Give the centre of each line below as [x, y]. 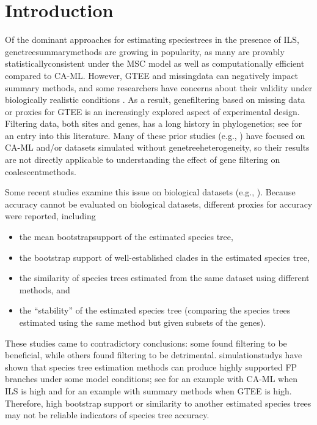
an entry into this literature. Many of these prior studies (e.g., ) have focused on [155, 135]
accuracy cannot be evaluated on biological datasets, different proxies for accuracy [159, 204]
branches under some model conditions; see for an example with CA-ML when [151, 379]
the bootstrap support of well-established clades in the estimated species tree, [164, 257]
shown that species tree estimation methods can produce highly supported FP [151, 367]
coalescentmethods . [41, 171]
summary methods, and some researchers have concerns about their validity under [159, 87]
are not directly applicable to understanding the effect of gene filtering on [143, 160]
